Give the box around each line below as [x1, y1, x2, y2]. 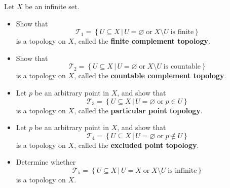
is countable [163, 63, 201, 71]
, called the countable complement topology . [74, 70, 226, 81]
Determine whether [16, 156, 76, 167]
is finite [170, 28, 194, 36]
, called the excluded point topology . [74, 139, 199, 150]
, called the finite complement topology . [74, 36, 210, 46]
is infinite [168, 167, 197, 174]
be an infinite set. [25, 1, 80, 11]
